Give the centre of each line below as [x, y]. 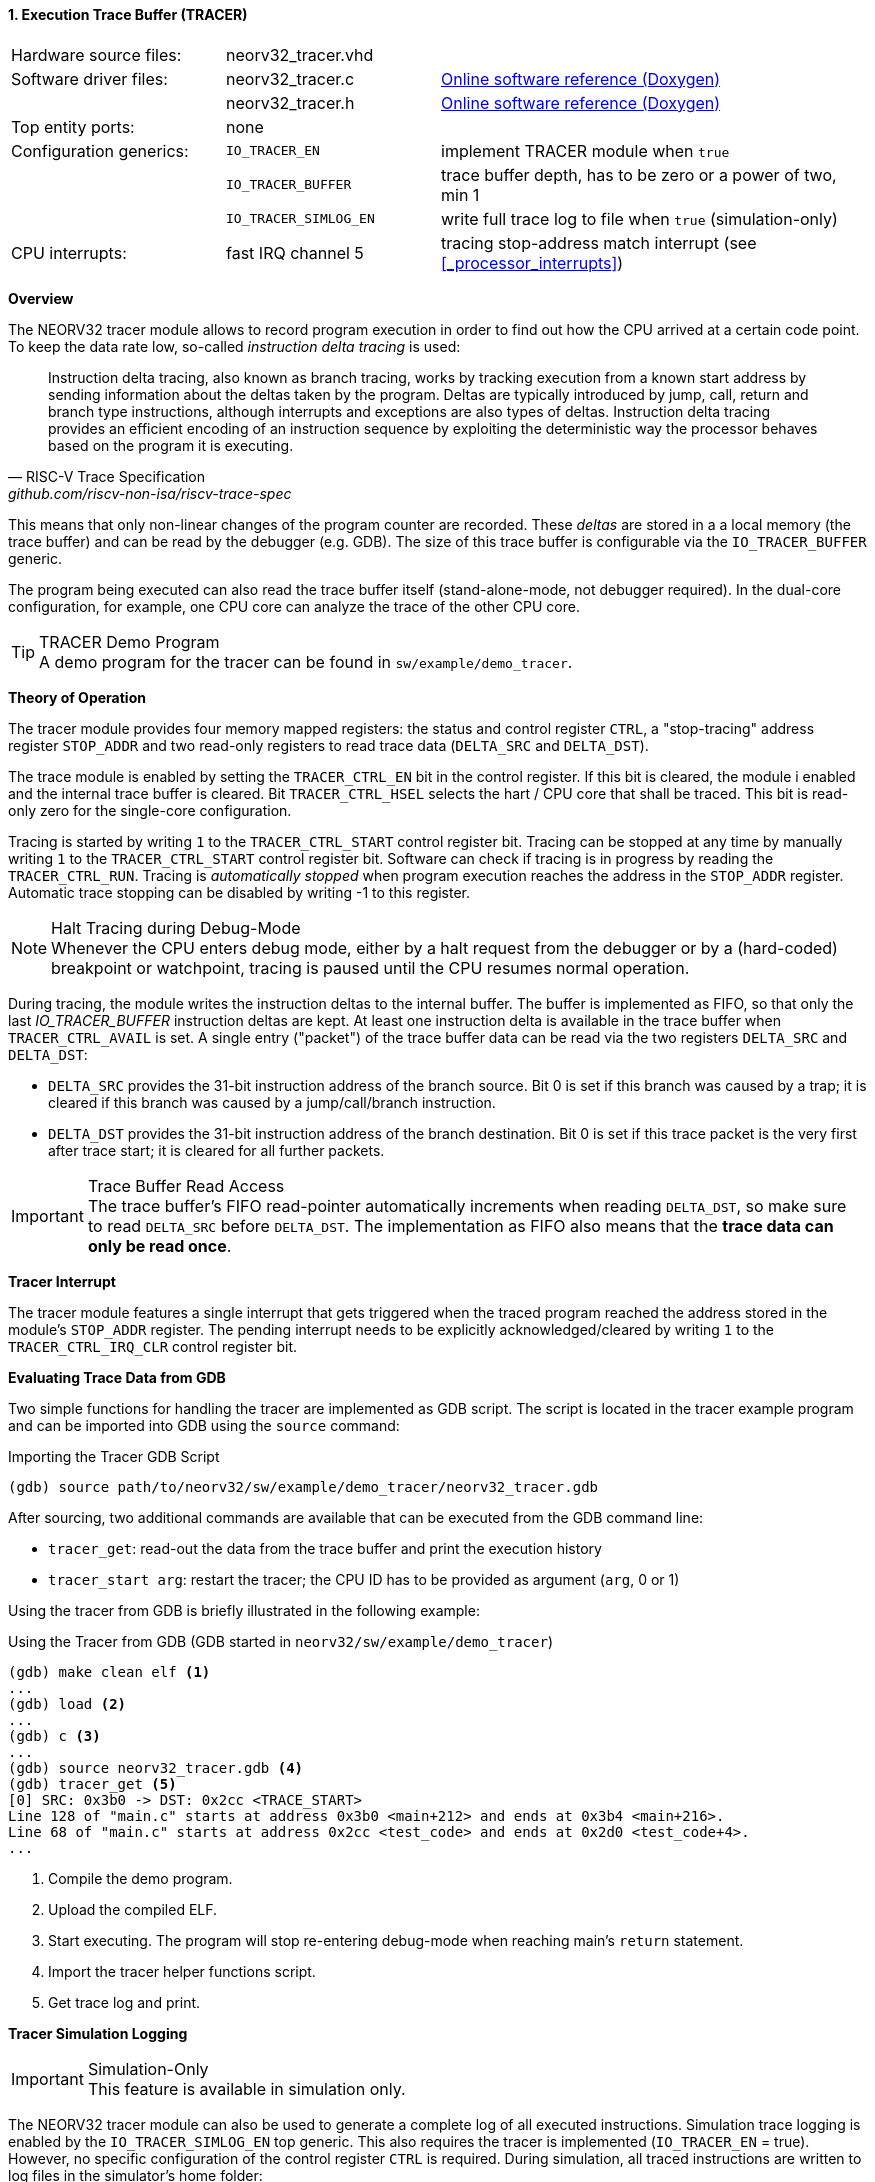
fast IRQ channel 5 [295, 252]
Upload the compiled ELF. [133, 1909]
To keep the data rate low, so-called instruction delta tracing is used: [234, 346]
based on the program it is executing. [171, 445]
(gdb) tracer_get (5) [92, 1783]
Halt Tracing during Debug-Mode [176, 927]
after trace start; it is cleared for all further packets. [216, 1150]
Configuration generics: [100, 150]
